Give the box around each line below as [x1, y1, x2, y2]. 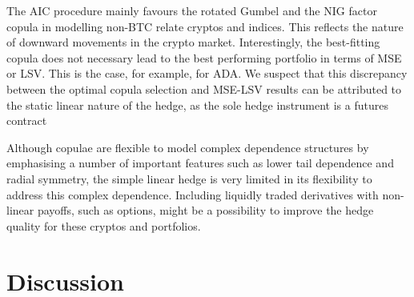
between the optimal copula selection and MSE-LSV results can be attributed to [6, 80, 402, 97]
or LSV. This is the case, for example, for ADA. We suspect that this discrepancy [6, 65, 408, 82]
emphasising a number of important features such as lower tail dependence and [6, 155, 394, 171]
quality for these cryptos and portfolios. [6, 217, 201, 234]
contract [6, 112, 47, 129]
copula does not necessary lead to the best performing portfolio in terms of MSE [6, 49, 402, 66]
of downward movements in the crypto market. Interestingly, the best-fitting [6, 34, 380, 50]
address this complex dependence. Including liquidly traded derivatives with [6, 186, 379, 203]
